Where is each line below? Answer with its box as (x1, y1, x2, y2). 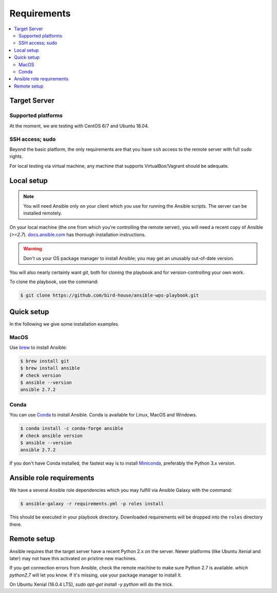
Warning (23, 246, 42, 252)
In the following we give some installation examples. (9, 321, 120, 327)
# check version (20, 372, 62, 378)
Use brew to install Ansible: (9, 344, 67, 350)
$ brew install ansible (20, 365, 81, 371)
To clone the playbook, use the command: (9, 279, 98, 285)
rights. (9, 153, 23, 160)
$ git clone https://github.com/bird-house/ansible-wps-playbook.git (20, 292, 199, 299)
